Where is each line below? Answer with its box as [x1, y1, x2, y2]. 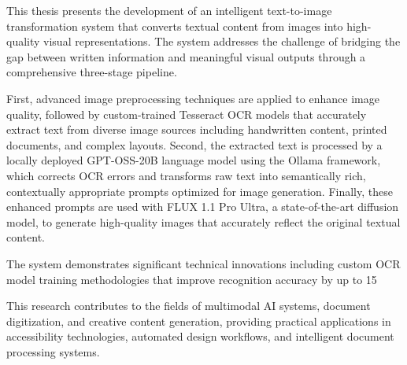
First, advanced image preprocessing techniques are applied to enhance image [6, 90, 379, 106]
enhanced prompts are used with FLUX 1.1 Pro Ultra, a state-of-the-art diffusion [6, 198, 399, 215]
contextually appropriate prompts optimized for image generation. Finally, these [6, 182, 393, 199]
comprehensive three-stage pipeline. [6, 64, 177, 80]
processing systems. [6, 343, 100, 359]
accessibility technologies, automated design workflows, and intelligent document [6, 328, 394, 345]
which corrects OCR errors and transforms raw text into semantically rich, [6, 167, 366, 183]
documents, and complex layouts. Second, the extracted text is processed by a [6, 136, 383, 153]
